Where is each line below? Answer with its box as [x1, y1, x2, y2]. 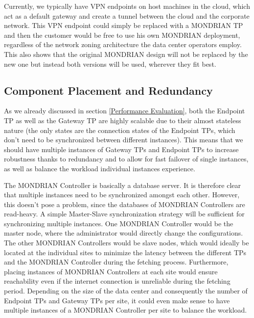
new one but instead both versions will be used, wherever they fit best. [4, 58, 216, 69]
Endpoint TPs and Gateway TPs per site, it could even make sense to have [4, 295, 230, 305]
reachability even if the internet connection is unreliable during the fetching [4, 276, 231, 286]
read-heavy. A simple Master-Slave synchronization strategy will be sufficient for [4, 209, 245, 219]
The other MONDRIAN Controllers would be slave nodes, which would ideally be [4, 238, 249, 248]
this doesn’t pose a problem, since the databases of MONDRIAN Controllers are [4, 199, 245, 209]
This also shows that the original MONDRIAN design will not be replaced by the [4, 49, 248, 59]
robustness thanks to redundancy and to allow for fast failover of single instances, [4, 154, 249, 164]
